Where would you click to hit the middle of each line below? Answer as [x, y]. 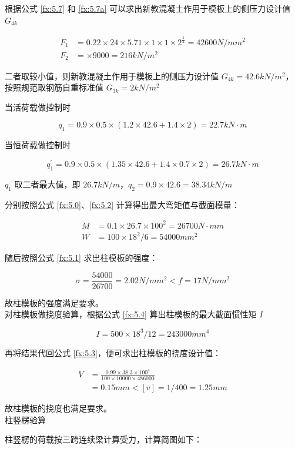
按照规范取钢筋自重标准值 [54, 87]
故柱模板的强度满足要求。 [54, 302]
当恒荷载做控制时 [38, 145]
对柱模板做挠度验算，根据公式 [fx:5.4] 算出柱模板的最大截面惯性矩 [131, 314]
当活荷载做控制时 [38, 107]
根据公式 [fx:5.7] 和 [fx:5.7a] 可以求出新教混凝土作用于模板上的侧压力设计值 [148, 8]
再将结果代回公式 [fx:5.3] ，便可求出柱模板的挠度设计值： [113, 352]
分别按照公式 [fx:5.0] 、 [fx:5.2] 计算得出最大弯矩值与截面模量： [122, 204]
